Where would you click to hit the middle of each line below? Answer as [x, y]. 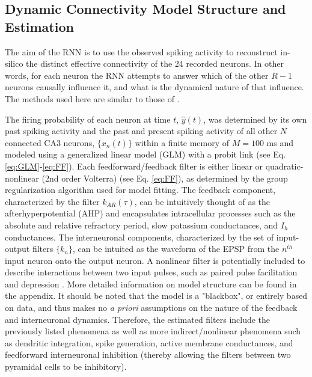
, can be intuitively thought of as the [202, 201]
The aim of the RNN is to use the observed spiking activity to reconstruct [141, 51]
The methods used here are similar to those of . [92, 98]
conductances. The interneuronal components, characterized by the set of [139, 237]
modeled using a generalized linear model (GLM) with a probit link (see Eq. [145, 154]
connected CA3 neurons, [50, 142]
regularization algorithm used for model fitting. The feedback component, [140, 190]
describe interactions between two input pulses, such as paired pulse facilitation [151, 272]
